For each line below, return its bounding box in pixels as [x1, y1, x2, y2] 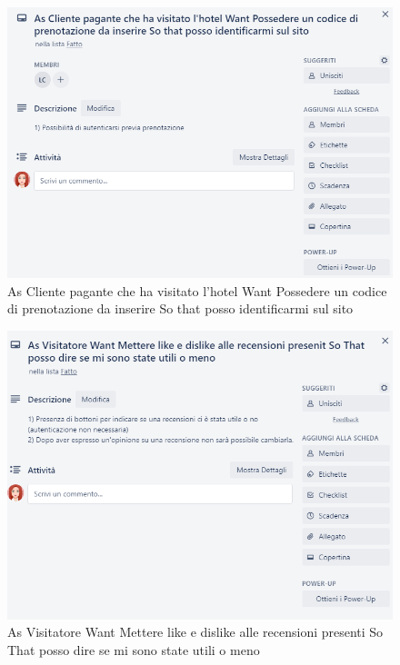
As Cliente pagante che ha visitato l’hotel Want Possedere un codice [7, 281, 387, 300]
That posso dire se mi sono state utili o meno [7, 640, 260, 659]
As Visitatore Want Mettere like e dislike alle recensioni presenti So [7, 622, 384, 641]
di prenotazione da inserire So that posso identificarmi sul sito [7, 299, 354, 318]
